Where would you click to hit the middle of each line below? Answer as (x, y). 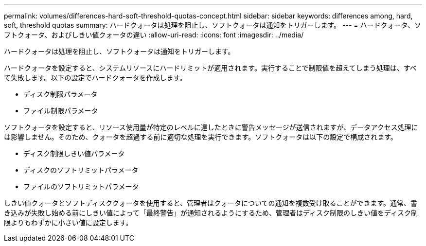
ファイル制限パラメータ (61, 111)
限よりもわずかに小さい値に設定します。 (68, 222)
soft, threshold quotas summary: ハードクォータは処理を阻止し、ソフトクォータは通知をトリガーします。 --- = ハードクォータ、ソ (213, 25)
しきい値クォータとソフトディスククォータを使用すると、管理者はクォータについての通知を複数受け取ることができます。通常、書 (211, 203)
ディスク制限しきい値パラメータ (74, 153)
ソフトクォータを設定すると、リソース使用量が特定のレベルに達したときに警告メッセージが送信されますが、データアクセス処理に (211, 127)
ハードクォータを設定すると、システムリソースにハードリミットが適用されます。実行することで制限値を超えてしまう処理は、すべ (210, 68)
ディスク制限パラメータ (61, 94)
